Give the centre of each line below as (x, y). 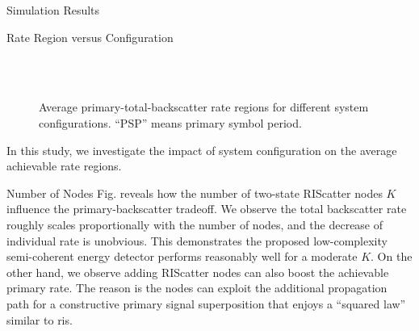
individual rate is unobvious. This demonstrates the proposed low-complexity (197, 240)
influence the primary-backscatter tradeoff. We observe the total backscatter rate (207, 209)
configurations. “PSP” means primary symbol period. (170, 122)
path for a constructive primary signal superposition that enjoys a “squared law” (206, 303)
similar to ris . (40, 319)
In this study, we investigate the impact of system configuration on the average (202, 150)
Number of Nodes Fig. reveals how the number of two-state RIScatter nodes (195, 193)
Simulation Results (53, 10)
